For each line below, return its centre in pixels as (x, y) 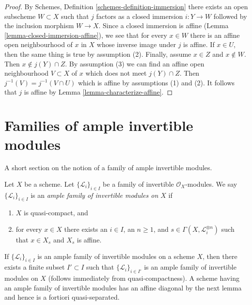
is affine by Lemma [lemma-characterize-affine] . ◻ (98, 92)
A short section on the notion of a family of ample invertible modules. (108, 168)
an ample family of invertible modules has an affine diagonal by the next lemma (123, 287)
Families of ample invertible (99, 125)
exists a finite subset (35, 267)
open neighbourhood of (39, 44)
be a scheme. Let (49, 184)
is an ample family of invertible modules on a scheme (116, 256)
